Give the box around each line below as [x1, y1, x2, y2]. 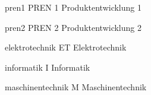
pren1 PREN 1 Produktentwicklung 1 [5, 1, 141, 13]
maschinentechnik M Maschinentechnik [5, 81, 147, 93]
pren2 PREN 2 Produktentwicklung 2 [5, 21, 141, 33]
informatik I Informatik [5, 61, 90, 73]
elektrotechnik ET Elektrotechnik [5, 41, 127, 53]
